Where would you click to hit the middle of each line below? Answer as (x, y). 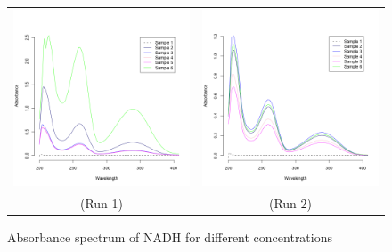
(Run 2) (290, 203)
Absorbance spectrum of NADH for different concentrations (170, 236)
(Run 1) (102, 203)
